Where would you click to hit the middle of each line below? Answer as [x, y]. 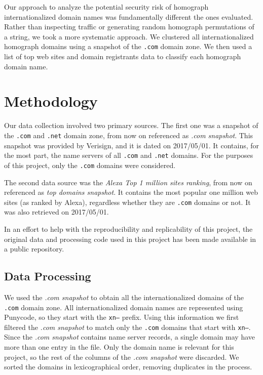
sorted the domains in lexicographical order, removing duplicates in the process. [128, 367]
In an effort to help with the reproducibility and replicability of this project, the [128, 228]
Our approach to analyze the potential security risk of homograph [106, 7]
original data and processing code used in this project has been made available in [130, 239]
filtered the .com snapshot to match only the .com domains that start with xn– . [127, 327]
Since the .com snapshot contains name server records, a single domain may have [129, 337]
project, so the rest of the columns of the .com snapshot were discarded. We [122, 357]
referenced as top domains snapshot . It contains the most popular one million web [131, 192]
